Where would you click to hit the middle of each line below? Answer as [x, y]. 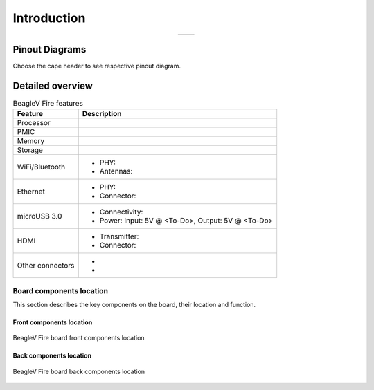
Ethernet [31, 192]
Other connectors [46, 266]
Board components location [61, 290]
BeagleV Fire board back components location [79, 371]
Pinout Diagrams [50, 49]
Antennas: [116, 171]
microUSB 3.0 [39, 216]
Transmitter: [119, 236]
